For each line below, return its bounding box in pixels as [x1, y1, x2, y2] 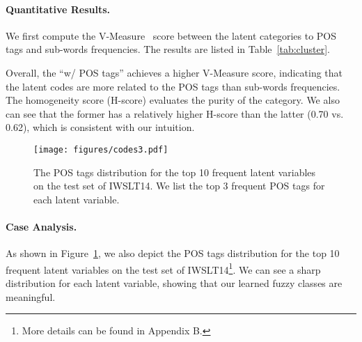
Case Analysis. [6, 219, 77, 233]
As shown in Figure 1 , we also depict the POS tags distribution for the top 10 [6, 246, 340, 261]
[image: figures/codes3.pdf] [33, 144, 168, 155]
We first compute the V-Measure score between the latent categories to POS [6, 28, 337, 42]
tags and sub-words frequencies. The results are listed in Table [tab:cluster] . [6, 42, 330, 56]
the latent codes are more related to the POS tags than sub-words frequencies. [6, 79, 340, 93]
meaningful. [6, 289, 56, 304]
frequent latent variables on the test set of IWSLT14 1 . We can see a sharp [6, 260, 321, 277]
